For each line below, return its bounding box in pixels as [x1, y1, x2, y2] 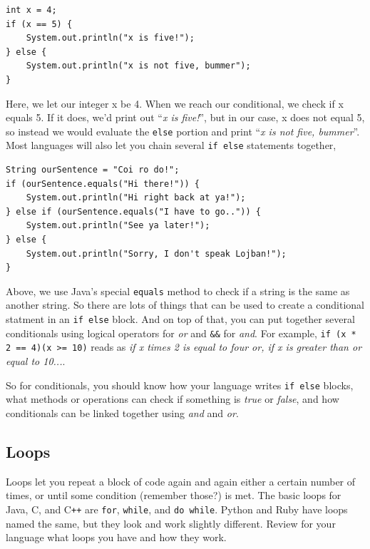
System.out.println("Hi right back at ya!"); [26, 193, 246, 203]
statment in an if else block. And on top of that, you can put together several [6, 312, 355, 327]
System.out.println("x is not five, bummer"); [26, 61, 251, 71]
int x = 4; [6, 5, 57, 15]
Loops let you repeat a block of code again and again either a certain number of [6, 473, 356, 488]
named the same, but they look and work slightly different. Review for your [6, 515, 336, 530]
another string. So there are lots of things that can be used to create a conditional [6, 297, 364, 312]
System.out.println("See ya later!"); [26, 220, 210, 231]
